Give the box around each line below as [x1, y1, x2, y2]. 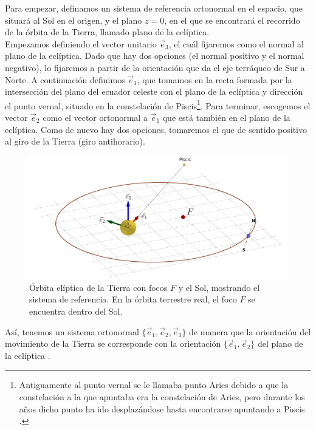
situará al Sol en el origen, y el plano [5, 13, 142, 26]
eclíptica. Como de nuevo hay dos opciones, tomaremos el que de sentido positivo [5, 123, 307, 135]
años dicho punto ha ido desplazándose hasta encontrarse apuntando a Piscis [19, 402, 305, 415]
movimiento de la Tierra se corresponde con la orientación [5, 337, 221, 350]
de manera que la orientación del [189, 325, 311, 338]
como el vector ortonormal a [43, 111, 148, 123]
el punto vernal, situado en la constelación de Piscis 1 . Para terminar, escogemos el [5, 97, 311, 112]
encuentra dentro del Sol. [29, 305, 123, 318]
